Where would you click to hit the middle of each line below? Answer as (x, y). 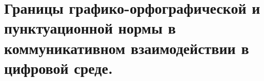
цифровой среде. (58, 67)
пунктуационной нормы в (90, 28)
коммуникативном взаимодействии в (127, 48)
